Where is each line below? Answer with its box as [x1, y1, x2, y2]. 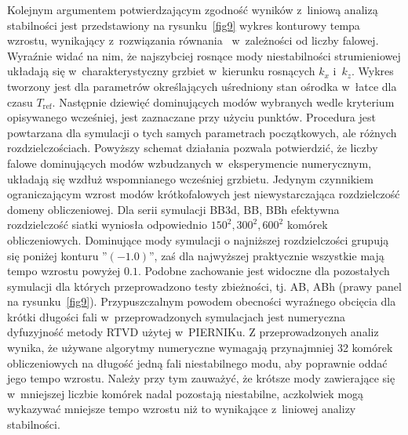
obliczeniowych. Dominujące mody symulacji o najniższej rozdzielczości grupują [7, 231, 389, 248]
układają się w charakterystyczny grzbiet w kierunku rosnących [7, 63, 315, 79]
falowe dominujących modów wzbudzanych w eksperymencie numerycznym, [7, 154, 372, 171]
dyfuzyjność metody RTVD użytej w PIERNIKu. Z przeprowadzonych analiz [7, 324, 379, 340]
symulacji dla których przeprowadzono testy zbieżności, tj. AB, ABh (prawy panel [7, 277, 402, 294]
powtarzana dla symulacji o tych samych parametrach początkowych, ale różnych [7, 124, 397, 140]
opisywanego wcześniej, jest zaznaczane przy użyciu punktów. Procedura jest [7, 109, 376, 125]
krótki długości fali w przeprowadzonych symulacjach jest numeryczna [7, 308, 345, 324]
